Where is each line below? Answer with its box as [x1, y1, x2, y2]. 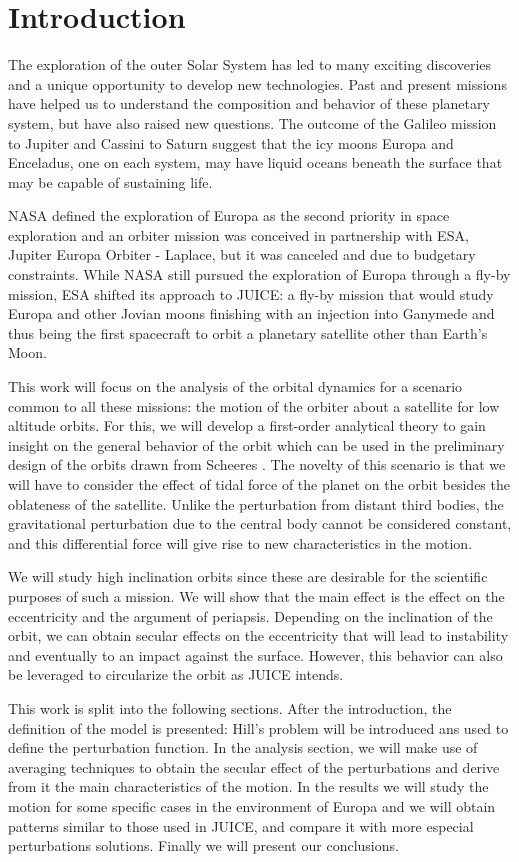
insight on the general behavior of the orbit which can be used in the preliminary [8, 434, 505, 455]
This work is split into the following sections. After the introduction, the [8, 697, 452, 718]
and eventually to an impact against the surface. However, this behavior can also [8, 644, 503, 665]
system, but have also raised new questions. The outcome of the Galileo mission [8, 112, 497, 133]
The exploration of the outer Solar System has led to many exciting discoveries [8, 54, 492, 75]
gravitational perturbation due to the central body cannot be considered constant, [8, 513, 512, 534]
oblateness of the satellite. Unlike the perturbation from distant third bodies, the [8, 493, 504, 514]
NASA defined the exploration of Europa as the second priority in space [8, 205, 450, 226]
